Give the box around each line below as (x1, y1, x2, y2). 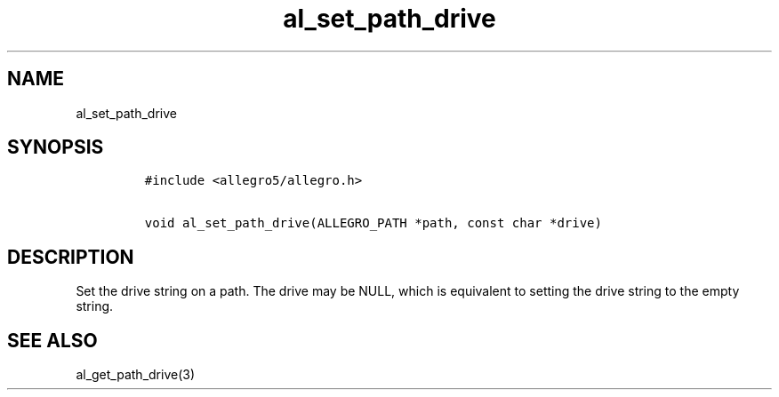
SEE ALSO (7, 329, 98, 352)
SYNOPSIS (7, 136, 104, 159)
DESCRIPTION (7, 245, 134, 268)
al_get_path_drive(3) (76, 367, 196, 383)
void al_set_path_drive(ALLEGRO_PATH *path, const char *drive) (144, 216, 602, 231)
